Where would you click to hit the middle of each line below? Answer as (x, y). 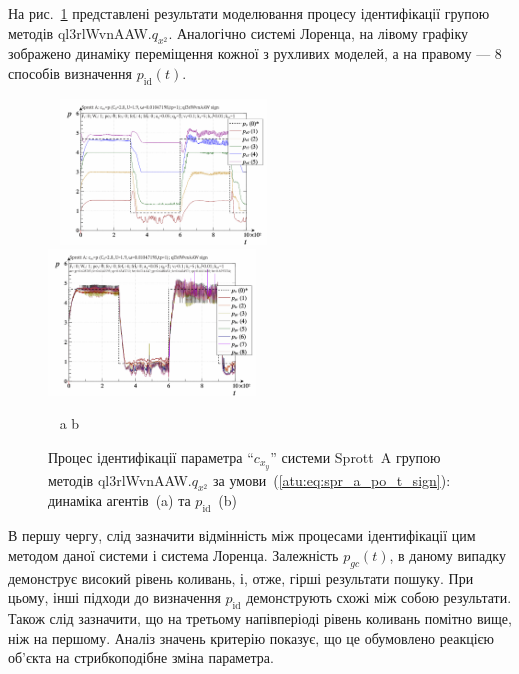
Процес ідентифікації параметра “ (151, 456)
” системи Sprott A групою (355, 456)
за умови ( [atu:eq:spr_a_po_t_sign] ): (332, 479)
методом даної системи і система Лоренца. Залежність (173, 554)
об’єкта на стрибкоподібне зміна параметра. (141, 657)
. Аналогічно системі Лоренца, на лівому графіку (318, 32)
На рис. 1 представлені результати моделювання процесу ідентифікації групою (249, 13)
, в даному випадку (447, 554)
